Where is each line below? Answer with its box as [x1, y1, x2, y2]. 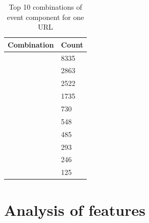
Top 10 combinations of [9, 2, 82, 12]
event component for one [7, 11, 84, 22]
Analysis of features [4, 199, 145, 220]
